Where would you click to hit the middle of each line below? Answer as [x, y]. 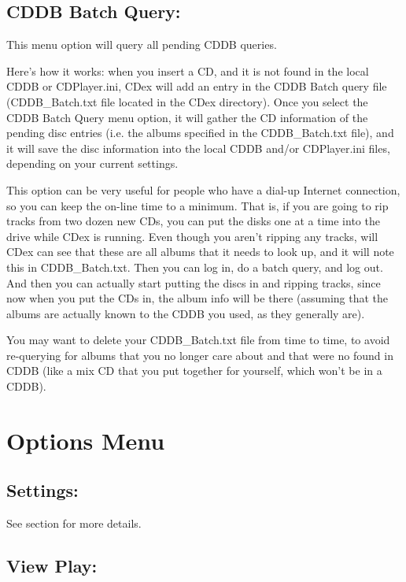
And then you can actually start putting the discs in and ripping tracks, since [194, 282]
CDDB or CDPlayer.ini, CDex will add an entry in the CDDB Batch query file [197, 86]
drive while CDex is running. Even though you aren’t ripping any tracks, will [192, 236]
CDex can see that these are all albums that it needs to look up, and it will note [200, 252]
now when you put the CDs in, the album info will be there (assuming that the [197, 298]
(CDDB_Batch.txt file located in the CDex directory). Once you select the [187, 101]
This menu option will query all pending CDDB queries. [142, 44]
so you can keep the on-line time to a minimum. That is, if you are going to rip [197, 205]
